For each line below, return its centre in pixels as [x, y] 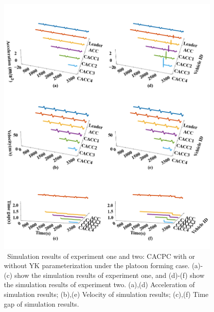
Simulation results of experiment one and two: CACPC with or [101, 256]
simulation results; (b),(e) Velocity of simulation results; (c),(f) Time [106, 294]
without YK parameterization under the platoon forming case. [97, 265]
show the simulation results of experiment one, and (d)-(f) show [109, 275]
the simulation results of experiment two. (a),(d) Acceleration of [99, 284]
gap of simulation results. [42, 303]
